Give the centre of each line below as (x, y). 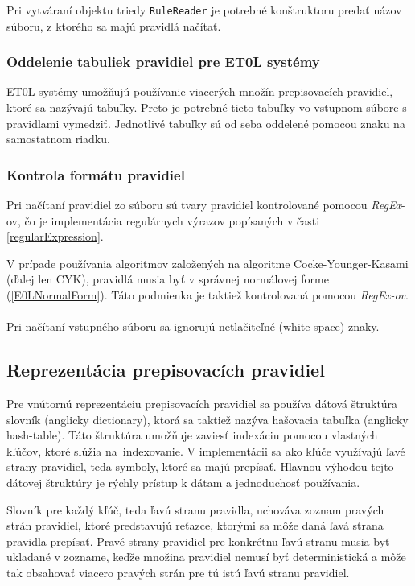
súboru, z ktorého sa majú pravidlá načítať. (114, 25)
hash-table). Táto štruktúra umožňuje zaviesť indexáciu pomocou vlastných (192, 435)
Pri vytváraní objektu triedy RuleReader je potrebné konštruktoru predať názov (204, 10)
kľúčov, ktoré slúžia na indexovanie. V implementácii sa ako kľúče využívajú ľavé (206, 450)
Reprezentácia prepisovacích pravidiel (166, 370)
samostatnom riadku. (58, 139)
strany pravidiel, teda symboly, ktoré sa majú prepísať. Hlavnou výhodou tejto (200, 466)
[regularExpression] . (55, 236)
